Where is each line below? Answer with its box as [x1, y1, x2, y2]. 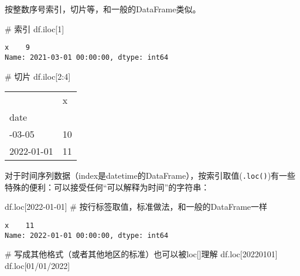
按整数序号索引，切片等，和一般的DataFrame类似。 [5, 3, 201, 15]
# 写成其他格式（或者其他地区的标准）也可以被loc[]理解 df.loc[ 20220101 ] [5, 248, 278, 260]
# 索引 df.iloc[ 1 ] [5, 22, 64, 35]
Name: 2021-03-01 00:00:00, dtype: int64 [5, 53, 169, 62]
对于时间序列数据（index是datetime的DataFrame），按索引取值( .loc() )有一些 [5, 169, 296, 182]
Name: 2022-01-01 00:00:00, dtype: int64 [5, 231, 169, 240]
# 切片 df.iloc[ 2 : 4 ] [5, 70, 71, 82]
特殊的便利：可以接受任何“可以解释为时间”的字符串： [5, 180, 210, 193]
